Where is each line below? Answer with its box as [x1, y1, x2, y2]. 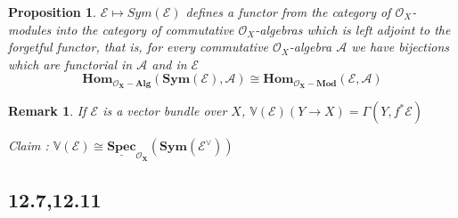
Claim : [8, 136, 49, 155]
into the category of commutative [55, 20, 234, 38]
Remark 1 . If [8, 101, 86, 120]
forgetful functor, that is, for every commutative [8, 37, 269, 56]
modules [8, 20, 52, 38]
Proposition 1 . [8, 3, 96, 20]
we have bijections [351, 37, 450, 56]
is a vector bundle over [102, 101, 227, 120]
